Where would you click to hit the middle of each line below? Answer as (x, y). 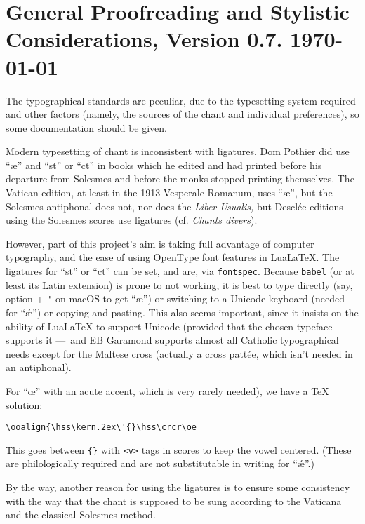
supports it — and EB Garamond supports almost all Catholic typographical (172, 340)
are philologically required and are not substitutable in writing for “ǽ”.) (160, 463)
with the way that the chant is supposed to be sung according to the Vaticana (174, 501)
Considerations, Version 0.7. (144, 39)
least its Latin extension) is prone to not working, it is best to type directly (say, (179, 284)
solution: (24, 404)
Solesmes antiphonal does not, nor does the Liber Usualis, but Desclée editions (174, 206)
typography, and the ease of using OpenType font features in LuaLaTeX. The (173, 257)
